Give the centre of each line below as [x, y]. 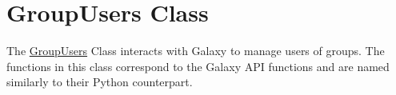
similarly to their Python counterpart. [100, 82]
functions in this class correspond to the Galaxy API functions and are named [198, 66]
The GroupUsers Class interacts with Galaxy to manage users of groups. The [196, 51]
